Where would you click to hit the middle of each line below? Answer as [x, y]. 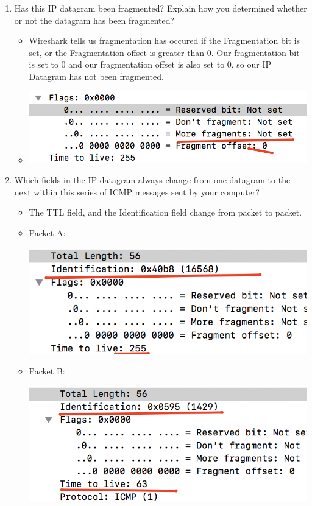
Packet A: [47, 233]
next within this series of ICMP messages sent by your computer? [137, 192]
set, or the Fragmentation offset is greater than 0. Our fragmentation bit [164, 52]
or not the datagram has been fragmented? [94, 20]
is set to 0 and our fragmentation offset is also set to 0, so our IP [150, 64]
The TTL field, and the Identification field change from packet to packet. [165, 212]
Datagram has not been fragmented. [96, 76]
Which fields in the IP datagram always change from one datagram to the [152, 180]
